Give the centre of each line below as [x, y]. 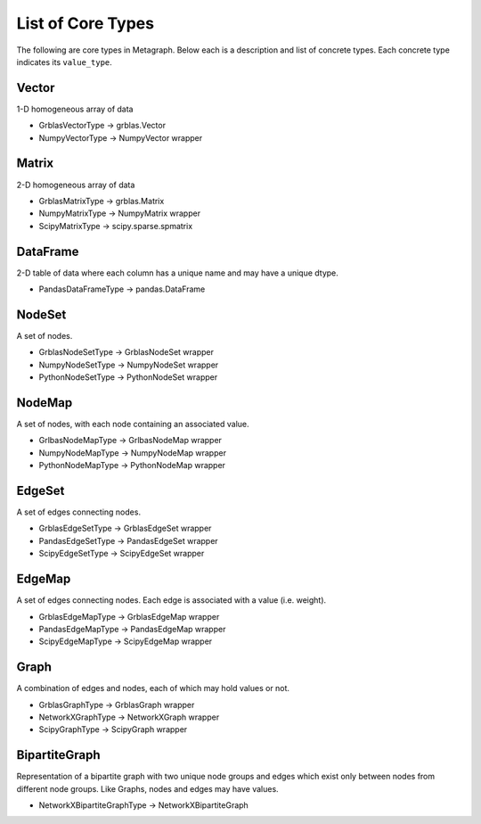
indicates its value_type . [65, 62]
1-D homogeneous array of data [75, 109]
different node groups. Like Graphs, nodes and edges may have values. [148, 788]
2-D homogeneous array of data [76, 185]
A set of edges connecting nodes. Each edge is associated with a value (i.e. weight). [171, 600]
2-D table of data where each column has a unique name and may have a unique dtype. [177, 273]
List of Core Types [86, 23]
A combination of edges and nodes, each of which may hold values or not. [153, 688]
